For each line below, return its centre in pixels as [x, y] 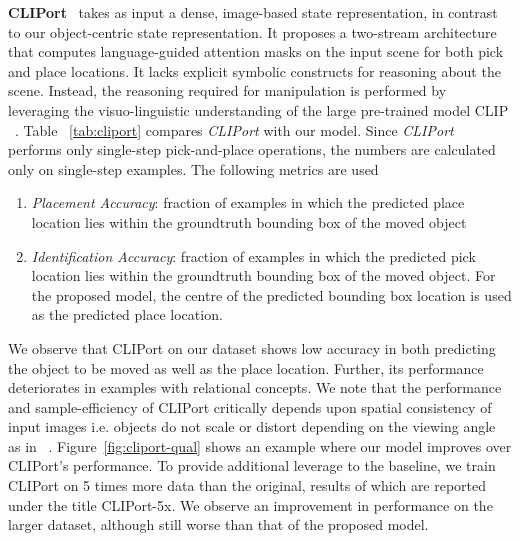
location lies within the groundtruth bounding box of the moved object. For [263, 275]
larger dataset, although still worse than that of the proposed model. [218, 524]
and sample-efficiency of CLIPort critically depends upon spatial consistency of [250, 406]
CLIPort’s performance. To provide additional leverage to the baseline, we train [252, 465]
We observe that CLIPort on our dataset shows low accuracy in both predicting [252, 347]
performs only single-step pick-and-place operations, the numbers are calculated [252, 149]
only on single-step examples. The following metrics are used [193, 168]
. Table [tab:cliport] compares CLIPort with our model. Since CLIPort [234, 129]
